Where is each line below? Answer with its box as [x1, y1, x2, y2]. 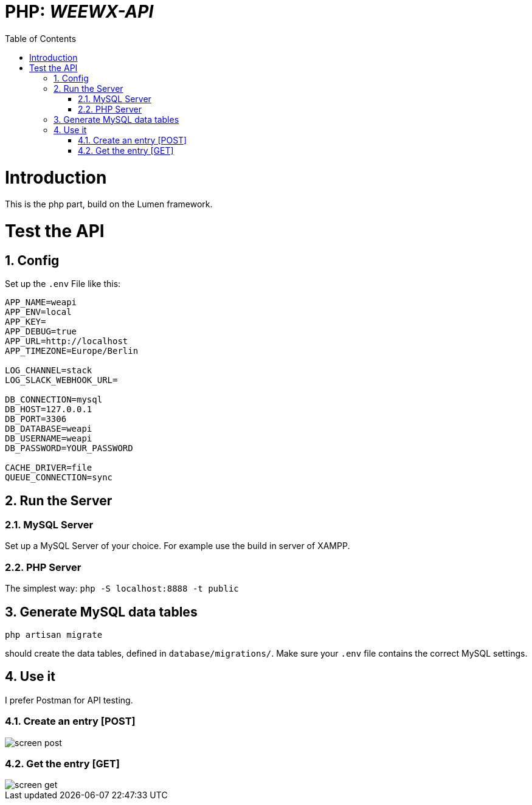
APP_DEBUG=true [5, 326, 77, 337]
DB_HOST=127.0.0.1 [5, 404, 92, 415]
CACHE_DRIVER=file [5, 463, 92, 473]
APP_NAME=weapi [5, 297, 77, 308]
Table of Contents [5, 33, 77, 44]
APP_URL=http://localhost [5, 336, 128, 347]
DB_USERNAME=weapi [5, 434, 92, 444]
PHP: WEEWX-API [5, 1, 154, 22]
